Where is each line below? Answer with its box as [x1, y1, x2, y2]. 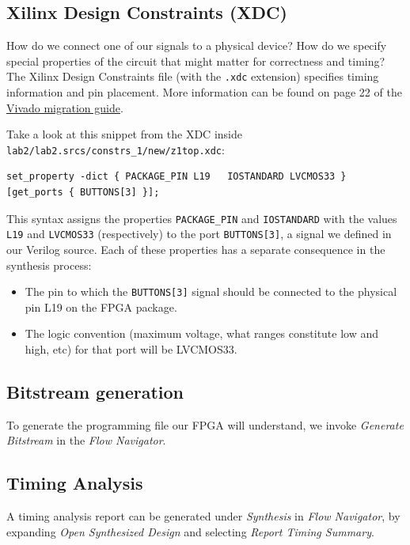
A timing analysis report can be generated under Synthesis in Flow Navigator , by [6, 508, 401, 524]
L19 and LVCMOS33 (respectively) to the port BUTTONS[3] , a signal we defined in [6, 225, 392, 242]
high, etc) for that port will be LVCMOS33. [25, 341, 237, 358]
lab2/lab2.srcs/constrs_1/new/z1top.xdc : [6, 141, 225, 157]
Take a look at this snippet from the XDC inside [6, 126, 242, 142]
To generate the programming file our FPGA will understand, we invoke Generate [6, 416, 404, 433]
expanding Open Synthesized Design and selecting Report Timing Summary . [6, 523, 374, 539]
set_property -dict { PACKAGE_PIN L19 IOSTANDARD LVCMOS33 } [6, 171, 347, 183]
